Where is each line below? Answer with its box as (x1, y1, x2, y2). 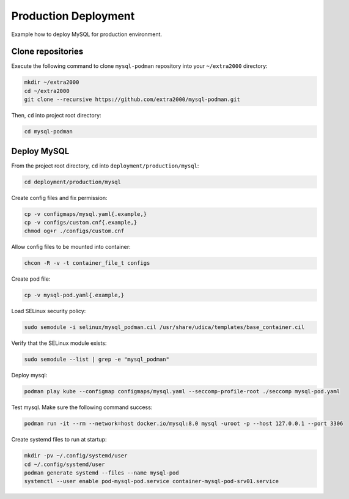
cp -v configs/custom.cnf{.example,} (24, 219, 138, 226)
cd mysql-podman (24, 128, 73, 135)
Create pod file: (11, 275, 51, 283)
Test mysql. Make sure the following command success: (11, 404, 153, 411)
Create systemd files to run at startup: (11, 436, 107, 443)
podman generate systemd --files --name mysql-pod (24, 469, 180, 476)
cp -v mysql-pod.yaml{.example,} (24, 292, 125, 299)
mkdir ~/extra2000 (24, 79, 79, 86)
